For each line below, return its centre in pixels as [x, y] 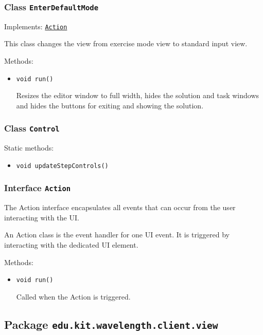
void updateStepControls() [62, 166]
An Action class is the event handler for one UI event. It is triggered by [117, 235]
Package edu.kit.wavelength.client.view [111, 324]
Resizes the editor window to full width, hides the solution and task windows [138, 95]
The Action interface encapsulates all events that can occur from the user [120, 207]
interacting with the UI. [42, 217]
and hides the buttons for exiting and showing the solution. [110, 105]
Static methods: [29, 148]
